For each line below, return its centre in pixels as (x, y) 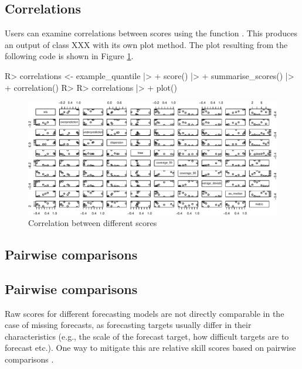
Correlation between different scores (93, 223)
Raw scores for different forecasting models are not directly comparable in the (145, 313)
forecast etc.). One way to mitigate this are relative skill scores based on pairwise (150, 348)
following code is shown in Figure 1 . (69, 56)
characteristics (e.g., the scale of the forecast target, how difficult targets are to (147, 336)
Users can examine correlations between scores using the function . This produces (151, 33)
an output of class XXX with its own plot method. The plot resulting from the (146, 44)
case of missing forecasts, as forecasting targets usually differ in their (128, 325)
